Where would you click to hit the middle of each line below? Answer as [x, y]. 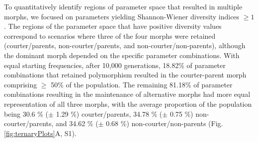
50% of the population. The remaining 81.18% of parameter [142, 84]
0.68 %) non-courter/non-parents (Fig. [165, 123]
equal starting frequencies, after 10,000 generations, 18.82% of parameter [115, 65]
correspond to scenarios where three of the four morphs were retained [110, 35]
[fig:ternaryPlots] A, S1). [40, 133]
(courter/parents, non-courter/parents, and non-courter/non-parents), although [125, 45]
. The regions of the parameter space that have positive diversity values [113, 26]
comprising [21, 84]
